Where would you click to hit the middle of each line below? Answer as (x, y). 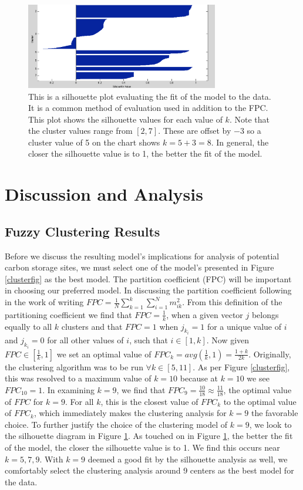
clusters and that (92, 326)
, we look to (270, 424)
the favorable (275, 413)
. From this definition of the (232, 302)
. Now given (228, 340)
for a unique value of (244, 326)
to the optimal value (260, 401)
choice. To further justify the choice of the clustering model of (116, 424)
